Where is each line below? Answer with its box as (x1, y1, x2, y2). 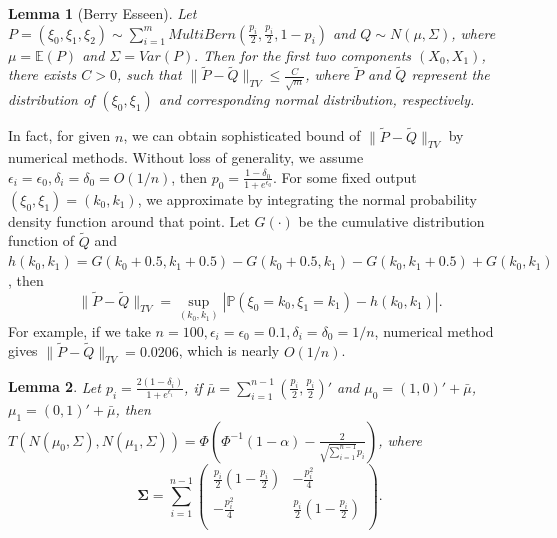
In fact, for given (8, 125, 111, 146)
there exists (8, 64, 77, 85)
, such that (116, 64, 182, 85)
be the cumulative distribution (298, 210, 485, 231)
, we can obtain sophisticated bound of (123, 125, 361, 146)
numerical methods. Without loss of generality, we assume (8, 147, 364, 168)
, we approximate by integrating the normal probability (137, 188, 477, 209)
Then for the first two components (203, 44, 412, 65)
